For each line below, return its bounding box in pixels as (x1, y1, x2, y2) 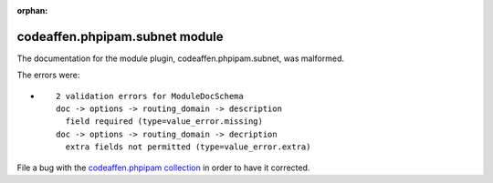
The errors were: (16, 69, 80, 81)
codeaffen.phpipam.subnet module (16, 28, 224, 45)
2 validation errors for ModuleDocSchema (56, 91, 244, 101)
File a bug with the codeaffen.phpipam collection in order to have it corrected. (16, 162, 310, 173)
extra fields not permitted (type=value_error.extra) (65, 142, 311, 152)
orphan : (16, 5, 48, 15)
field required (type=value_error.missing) (65, 117, 264, 127)
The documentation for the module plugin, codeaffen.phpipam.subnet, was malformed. (16, 53, 344, 64)
